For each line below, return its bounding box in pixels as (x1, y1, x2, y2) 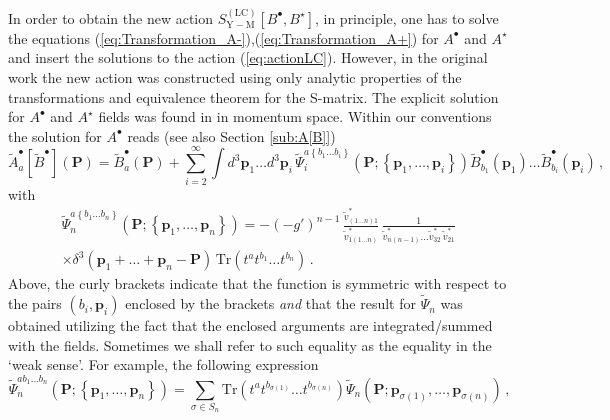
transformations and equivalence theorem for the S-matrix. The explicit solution (8, 86, 499, 107)
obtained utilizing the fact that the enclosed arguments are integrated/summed (8, 315, 493, 336)
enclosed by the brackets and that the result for (125, 293, 416, 314)
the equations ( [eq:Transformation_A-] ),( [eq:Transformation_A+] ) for (8, 27, 439, 48)
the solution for (8, 125, 102, 146)
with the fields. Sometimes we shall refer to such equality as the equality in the (8, 334, 492, 355)
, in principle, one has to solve (314, 7, 499, 28)
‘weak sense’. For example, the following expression (8, 354, 319, 375)
